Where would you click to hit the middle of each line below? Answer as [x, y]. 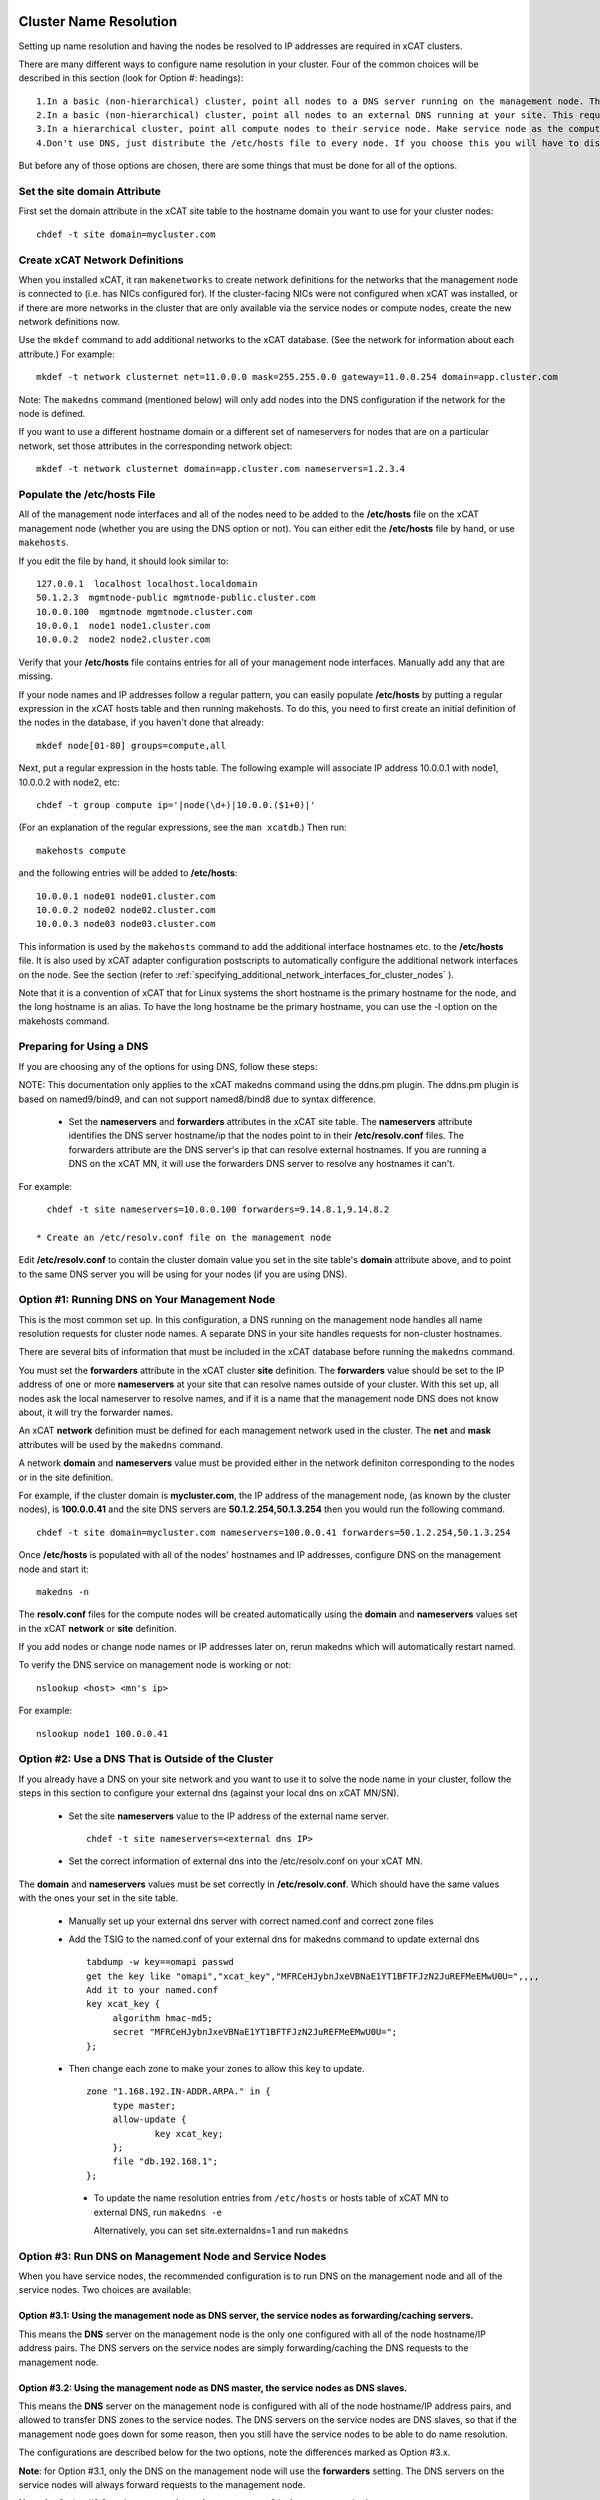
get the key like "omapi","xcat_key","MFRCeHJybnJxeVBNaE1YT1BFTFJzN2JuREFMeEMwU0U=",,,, [313, 1976]
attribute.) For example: [66, 354]
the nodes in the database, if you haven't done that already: [141, 722]
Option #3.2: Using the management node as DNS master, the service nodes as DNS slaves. [213, 2387]
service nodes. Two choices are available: [105, 2290]
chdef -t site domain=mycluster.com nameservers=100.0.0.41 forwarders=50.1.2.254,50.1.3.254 [273, 1532]
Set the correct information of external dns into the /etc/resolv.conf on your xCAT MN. [246, 1861]
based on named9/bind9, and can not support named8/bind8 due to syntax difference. [197, 1099]
